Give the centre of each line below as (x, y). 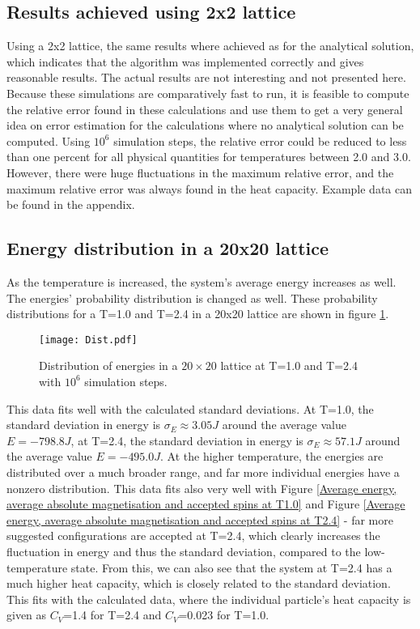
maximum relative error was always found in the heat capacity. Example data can (209, 188)
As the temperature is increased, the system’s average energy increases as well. (202, 281)
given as (27, 615)
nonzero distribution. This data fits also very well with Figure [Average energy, (202, 488)
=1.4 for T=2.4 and (112, 615)
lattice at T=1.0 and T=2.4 (289, 365)
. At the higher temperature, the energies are (272, 456)
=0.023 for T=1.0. (224, 615)
